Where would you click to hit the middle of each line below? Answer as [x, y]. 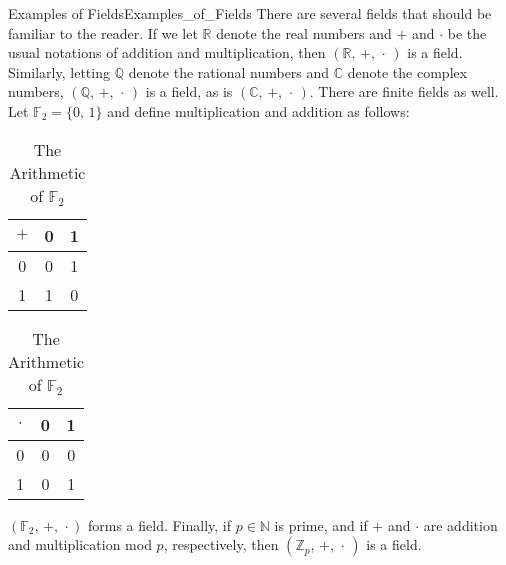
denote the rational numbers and [229, 71]
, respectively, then [221, 544]
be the [467, 32]
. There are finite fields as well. [404, 91]
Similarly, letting [59, 71]
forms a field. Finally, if [159, 524]
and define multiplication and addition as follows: [258, 110]
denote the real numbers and [304, 32]
